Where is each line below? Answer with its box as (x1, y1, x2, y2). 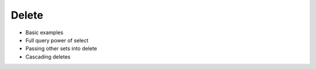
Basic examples (25, 29, 64, 36)
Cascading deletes (25, 53, 71, 60)
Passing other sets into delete (25, 45, 98, 52)
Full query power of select (25, 37, 89, 43)
